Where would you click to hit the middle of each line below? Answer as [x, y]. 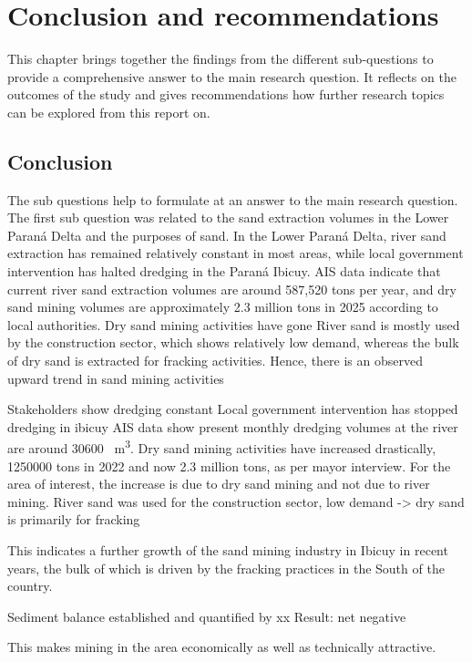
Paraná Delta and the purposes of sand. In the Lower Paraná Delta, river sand [227, 235]
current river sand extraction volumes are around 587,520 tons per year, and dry [232, 289]
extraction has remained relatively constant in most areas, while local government [236, 253]
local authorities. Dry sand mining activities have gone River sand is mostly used [234, 324]
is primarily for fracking [74, 519]
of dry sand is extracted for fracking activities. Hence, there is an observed [215, 361]
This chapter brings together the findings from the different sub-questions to [221, 59]
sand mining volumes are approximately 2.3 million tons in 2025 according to [223, 307]
